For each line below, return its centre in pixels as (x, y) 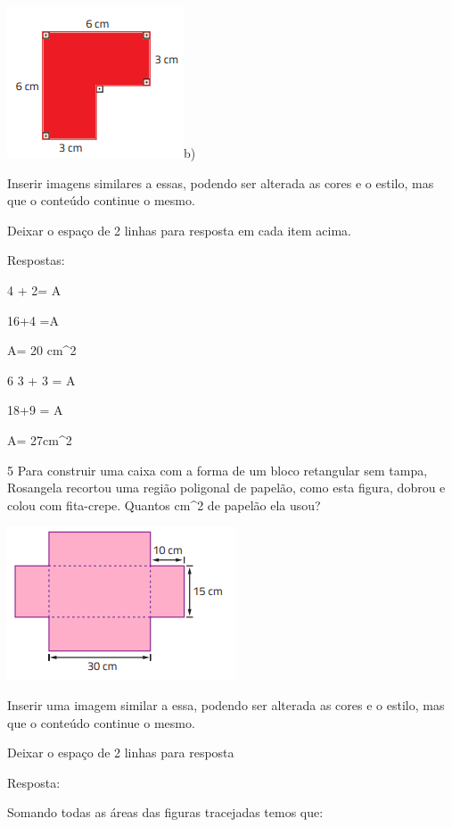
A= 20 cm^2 (42, 350)
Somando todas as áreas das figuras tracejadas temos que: (165, 812)
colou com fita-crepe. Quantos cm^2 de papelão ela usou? (164, 504)
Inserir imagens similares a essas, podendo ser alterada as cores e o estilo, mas (221, 182)
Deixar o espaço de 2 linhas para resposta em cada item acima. (179, 230)
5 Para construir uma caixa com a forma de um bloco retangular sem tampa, (218, 470)
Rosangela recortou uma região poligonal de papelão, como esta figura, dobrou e (226, 488)
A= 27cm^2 (40, 439)
